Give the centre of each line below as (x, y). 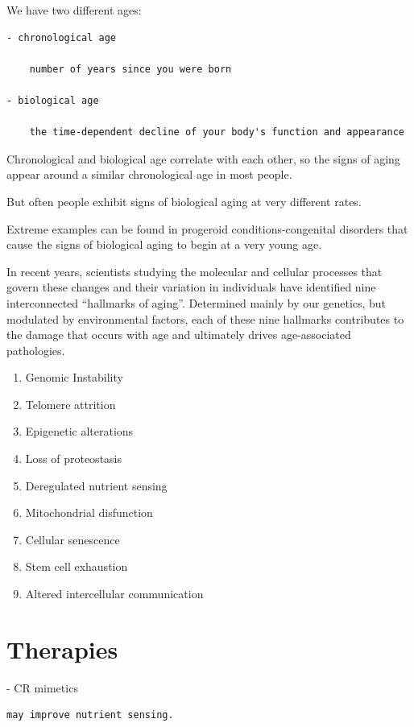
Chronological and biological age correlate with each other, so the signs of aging (203, 158)
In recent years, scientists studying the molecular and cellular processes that (195, 271)
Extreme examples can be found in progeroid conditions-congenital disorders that (207, 228)
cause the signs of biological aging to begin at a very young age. (164, 244)
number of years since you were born (130, 69)
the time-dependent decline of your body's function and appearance (217, 132)
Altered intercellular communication (114, 594)
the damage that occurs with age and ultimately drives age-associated (179, 335)
